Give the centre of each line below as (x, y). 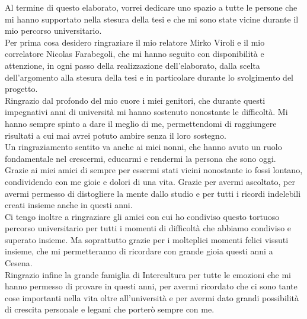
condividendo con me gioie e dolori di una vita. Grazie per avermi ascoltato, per (150, 181)
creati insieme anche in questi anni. (69, 205)
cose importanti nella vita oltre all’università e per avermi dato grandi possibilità (152, 297)
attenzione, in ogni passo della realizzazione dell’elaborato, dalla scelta (132, 65)
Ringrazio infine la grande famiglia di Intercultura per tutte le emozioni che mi (148, 274)
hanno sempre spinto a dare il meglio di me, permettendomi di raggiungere (141, 123)
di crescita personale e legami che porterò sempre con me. (110, 309)
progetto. (21, 89)
